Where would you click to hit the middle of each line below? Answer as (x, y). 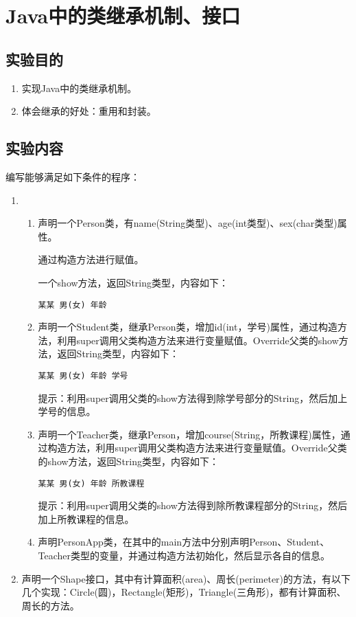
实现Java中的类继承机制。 (79, 88)
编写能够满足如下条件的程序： (73, 176)
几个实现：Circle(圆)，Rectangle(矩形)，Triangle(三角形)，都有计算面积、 (184, 592)
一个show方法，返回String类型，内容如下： (133, 282)
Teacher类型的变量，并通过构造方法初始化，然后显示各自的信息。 (184, 556)
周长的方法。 (50, 605)
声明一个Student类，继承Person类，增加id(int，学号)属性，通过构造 (188, 327)
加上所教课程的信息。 (86, 518)
